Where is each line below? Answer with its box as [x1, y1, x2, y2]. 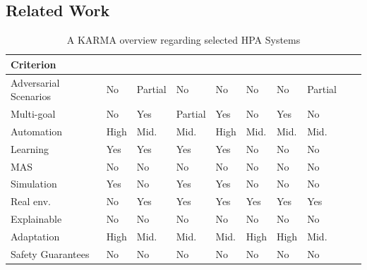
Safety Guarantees [11, 246, 90, 261]
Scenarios [11, 89, 51, 104]
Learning [11, 141, 49, 156]
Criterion [11, 56, 56, 71]
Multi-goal [11, 106, 56, 121]
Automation [11, 123, 63, 138]
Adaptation [11, 228, 60, 243]
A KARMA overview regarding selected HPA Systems [66, 32, 301, 47]
